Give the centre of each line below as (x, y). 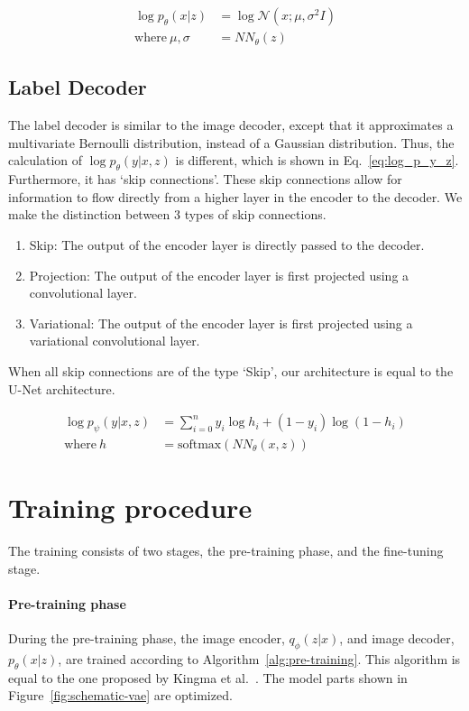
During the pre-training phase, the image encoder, (147, 638)
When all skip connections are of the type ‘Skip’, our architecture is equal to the (231, 371)
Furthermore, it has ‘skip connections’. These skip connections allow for (205, 179)
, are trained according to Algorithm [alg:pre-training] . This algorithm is (259, 658)
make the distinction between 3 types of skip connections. (167, 214)
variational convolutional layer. (115, 341)
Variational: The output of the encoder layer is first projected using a (221, 323)
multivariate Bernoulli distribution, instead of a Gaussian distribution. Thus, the (231, 142)
